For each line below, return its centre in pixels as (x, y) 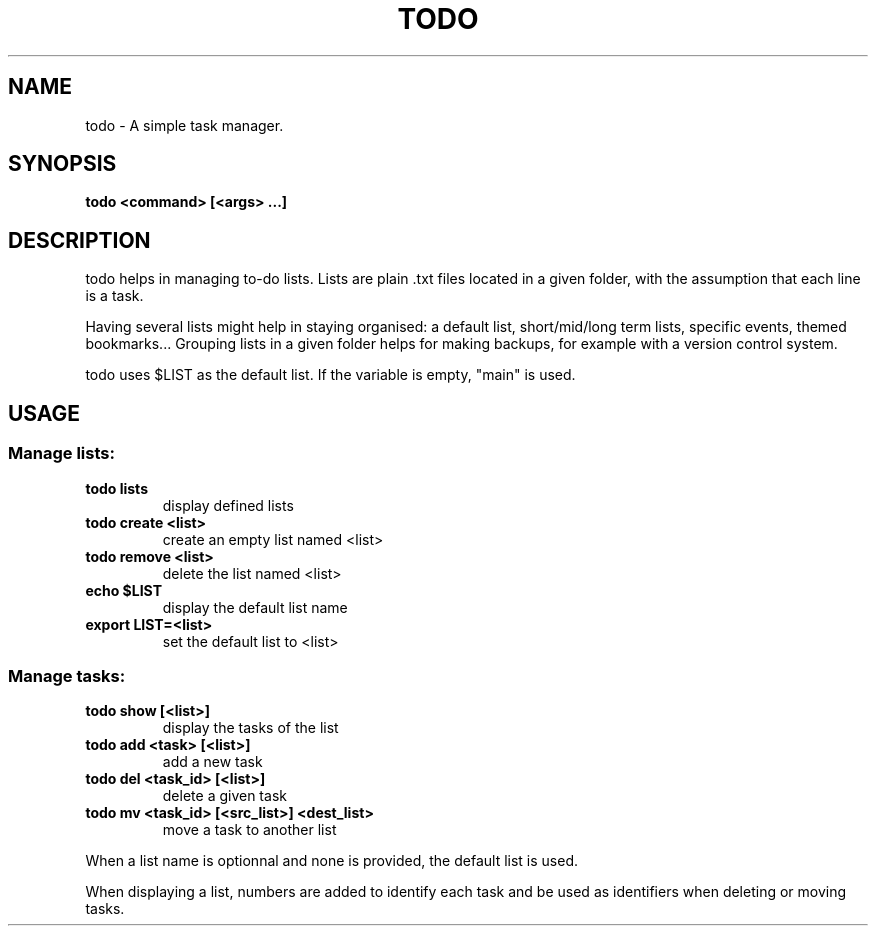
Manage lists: (61, 453)
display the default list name (255, 607)
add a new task (212, 762)
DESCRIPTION (79, 240)
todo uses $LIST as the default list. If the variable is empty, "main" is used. (330, 375)
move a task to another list (249, 830)
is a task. (114, 296)
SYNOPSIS (62, 164)
